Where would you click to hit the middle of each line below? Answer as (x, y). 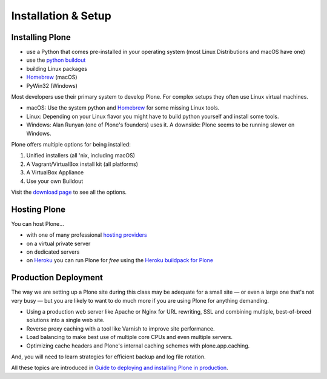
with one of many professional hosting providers (87, 235)
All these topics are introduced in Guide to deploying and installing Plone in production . (120, 368)
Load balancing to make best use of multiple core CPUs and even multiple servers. (130, 337)
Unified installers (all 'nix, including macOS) (81, 156)
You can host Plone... (38, 223)
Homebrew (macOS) (52, 77)
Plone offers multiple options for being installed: (71, 144)
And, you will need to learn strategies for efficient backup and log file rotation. (108, 357)
